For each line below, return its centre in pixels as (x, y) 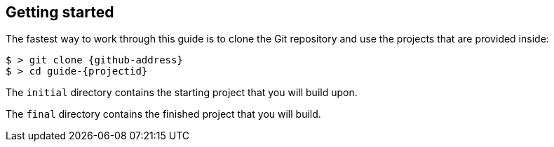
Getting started (60, 12)
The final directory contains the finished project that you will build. (163, 114)
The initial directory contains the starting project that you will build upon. (182, 93)
